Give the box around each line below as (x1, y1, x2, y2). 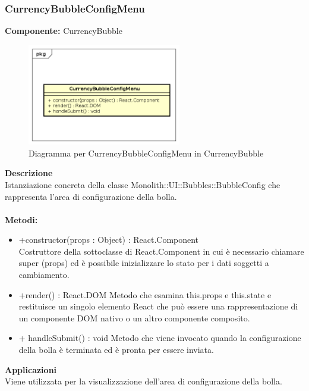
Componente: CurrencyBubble (5, 24, 122, 37)
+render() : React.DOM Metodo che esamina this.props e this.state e (18, 288, 272, 301)
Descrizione (5, 167, 53, 179)
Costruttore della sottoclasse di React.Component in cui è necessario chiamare (18, 245, 304, 257)
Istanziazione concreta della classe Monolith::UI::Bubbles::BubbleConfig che (5, 178, 280, 190)
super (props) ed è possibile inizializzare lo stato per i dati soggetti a (18, 257, 269, 269)
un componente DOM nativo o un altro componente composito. (18, 311, 250, 324)
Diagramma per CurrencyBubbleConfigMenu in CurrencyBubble (29, 146, 264, 159)
